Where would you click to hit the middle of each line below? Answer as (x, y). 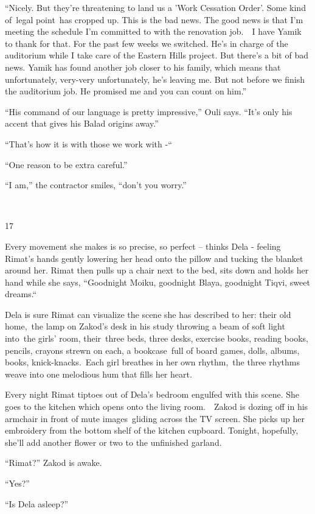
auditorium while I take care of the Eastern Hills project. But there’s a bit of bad (157, 55)
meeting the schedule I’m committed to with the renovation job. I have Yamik (153, 31)
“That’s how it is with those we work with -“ (88, 143)
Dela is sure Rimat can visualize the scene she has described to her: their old (148, 314)
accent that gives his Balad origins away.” (82, 123)
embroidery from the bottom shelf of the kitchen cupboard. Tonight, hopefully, (152, 430)
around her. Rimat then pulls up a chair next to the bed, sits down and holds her (157, 270)
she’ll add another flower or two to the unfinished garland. (113, 442)
